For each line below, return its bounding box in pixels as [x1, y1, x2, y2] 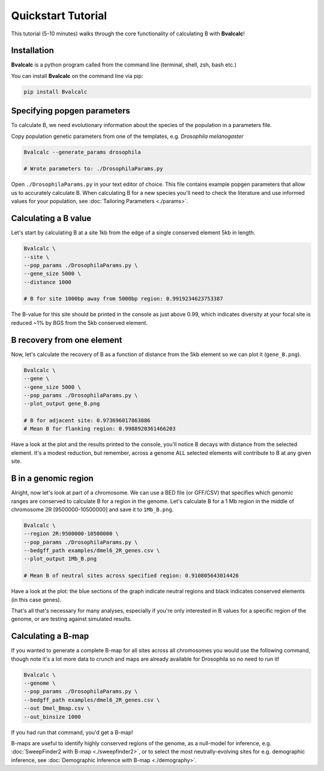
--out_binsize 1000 [23, 713, 81, 720]
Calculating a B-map [11, 631, 89, 642]
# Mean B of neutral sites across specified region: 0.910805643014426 [23, 573, 239, 579]
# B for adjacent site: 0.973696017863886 [23, 417, 151, 424]
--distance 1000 [23, 279, 72, 285]
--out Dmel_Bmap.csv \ [23, 705, 91, 712]
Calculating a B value [11, 213, 92, 224]
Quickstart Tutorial [11, 9, 107, 22]
